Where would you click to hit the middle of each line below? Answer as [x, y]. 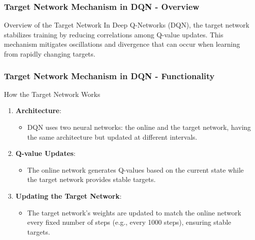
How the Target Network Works [52, 94]
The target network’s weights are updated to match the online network [134, 212]
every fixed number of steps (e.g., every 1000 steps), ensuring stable [129, 222]
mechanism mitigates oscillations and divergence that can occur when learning [122, 44]
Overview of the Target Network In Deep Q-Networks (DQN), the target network [127, 25]
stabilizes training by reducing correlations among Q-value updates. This [114, 34]
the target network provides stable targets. [92, 179]
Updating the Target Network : [68, 195]
